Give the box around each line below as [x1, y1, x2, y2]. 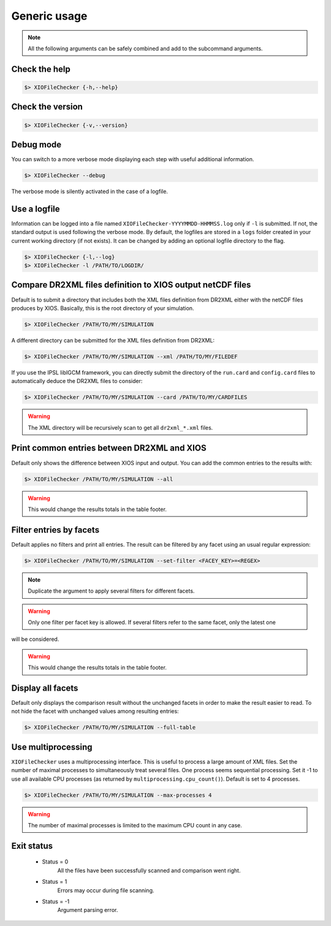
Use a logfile [11, 203, 61, 214]
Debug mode [11, 139, 62, 150]
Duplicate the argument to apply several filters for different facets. [28, 587, 195, 594]
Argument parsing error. [57, 906, 118, 914]
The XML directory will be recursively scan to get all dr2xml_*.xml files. [28, 423, 213, 431]
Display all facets [11, 683, 78, 693]
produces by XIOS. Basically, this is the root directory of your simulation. [11, 304, 194, 312]
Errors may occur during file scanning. [57, 886, 154, 894]
